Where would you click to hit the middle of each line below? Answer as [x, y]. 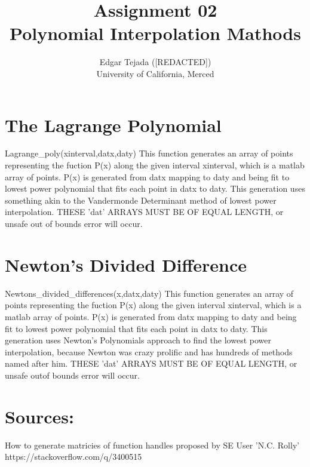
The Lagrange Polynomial [113, 125]
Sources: [39, 416]
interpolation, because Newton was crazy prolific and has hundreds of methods [149, 351]
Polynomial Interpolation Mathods [155, 33]
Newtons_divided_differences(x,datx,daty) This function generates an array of [149, 293]
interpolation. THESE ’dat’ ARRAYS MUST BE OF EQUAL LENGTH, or [144, 212]
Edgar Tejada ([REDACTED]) [155, 62]
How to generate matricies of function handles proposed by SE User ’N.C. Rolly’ [152, 445]
